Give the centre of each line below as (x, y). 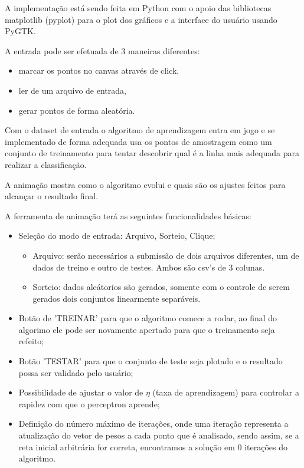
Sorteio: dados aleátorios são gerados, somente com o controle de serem (161, 287)
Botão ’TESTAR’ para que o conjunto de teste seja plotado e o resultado (151, 361)
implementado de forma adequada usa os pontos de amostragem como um (138, 141)
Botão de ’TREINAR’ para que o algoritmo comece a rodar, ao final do (148, 318)
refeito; (31, 341)
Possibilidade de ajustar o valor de (81, 392)
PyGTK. (20, 31)
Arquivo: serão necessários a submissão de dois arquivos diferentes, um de (166, 255)
